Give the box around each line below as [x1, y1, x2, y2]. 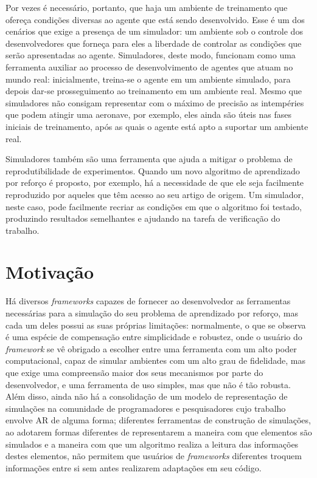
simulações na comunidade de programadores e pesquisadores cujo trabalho [5, 401, 286, 414]
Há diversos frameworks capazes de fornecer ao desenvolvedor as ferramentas [5, 295, 291, 307]
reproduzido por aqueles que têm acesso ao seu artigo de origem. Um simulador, [5, 188, 304, 200]
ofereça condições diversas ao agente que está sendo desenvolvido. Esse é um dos [5, 13, 305, 26]
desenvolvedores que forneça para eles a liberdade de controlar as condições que [5, 36, 302, 49]
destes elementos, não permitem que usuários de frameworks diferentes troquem [5, 449, 302, 462]
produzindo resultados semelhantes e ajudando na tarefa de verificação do [5, 212, 280, 225]
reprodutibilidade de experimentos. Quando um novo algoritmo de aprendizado [5, 164, 300, 177]
